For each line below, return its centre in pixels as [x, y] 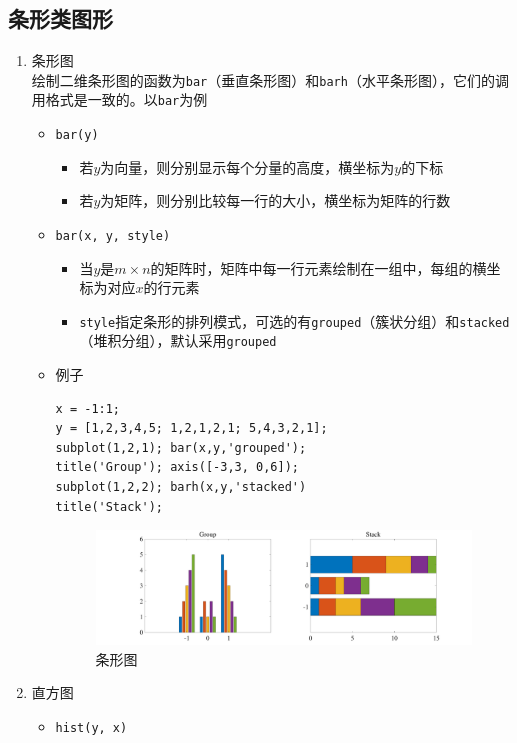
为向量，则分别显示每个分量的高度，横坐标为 [247, 166]
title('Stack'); [109, 506]
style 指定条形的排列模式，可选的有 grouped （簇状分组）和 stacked [294, 320]
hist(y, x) [91, 727]
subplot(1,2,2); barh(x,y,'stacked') [181, 487]
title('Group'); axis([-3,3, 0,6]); [177, 467]
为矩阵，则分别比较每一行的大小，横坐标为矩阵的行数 [275, 200]
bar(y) [77, 135]
